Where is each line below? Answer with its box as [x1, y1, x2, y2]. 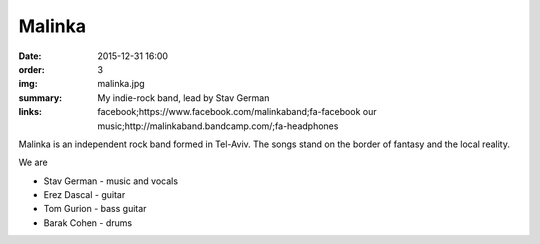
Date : [18, 50, 42, 62]
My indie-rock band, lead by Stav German [97, 91, 270, 104]
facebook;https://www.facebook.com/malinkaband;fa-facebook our [97, 106, 377, 118]
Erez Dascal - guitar [43, 189, 126, 201]
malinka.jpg [97, 78, 145, 90]
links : [18, 106, 42, 118]
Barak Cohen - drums [43, 216, 133, 229]
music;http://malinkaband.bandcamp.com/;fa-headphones [97, 120, 339, 132]
